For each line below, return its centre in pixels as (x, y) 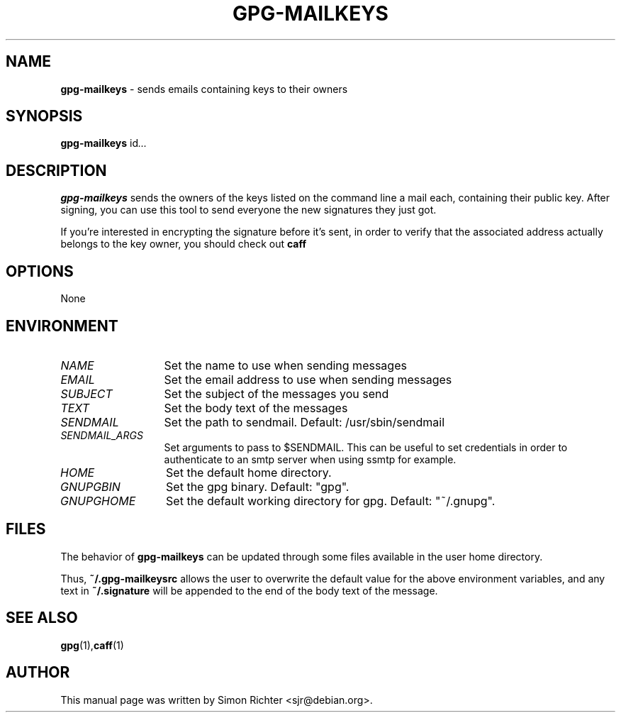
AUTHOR (38, 673)
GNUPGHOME (98, 501)
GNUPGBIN (90, 486)
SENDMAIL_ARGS (102, 435)
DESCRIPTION (56, 170)
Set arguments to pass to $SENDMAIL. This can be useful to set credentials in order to (366, 447)
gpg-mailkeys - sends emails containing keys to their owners (204, 89)
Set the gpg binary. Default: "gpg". (258, 486)
